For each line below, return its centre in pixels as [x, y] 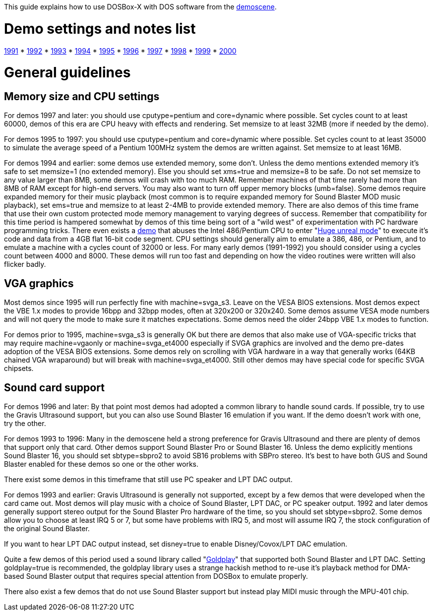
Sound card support [54, 387]
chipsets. [19, 369]
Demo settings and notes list [100, 29]
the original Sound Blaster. [47, 529]
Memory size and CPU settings [82, 96]
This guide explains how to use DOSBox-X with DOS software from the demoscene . [140, 7]
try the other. [25, 424]
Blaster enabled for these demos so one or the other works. [101, 464]
